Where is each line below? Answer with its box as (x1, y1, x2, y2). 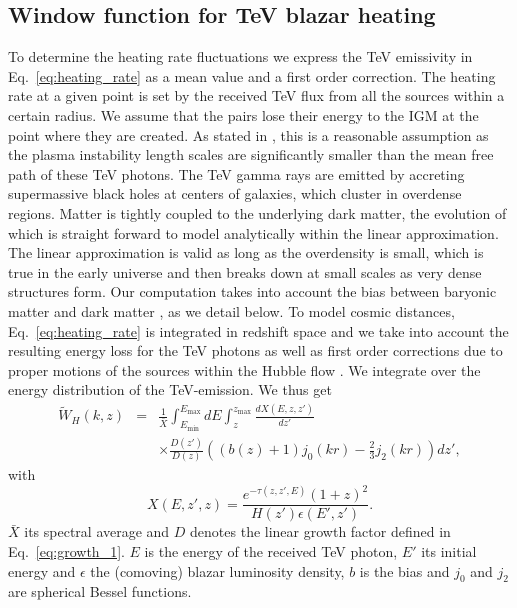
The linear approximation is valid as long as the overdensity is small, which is (8, 242, 484, 263)
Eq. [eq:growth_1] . (8, 541, 125, 562)
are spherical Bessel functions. (8, 581, 192, 602)
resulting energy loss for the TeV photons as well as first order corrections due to (8, 340, 503, 361)
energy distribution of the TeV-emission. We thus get (8, 379, 332, 400)
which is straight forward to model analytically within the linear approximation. (8, 222, 499, 243)
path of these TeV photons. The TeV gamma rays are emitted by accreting (8, 163, 465, 184)
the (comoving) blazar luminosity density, (90, 560, 345, 581)
